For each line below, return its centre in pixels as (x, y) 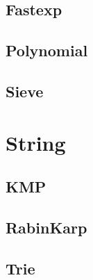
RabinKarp (46, 227)
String (36, 142)
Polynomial (47, 50)
